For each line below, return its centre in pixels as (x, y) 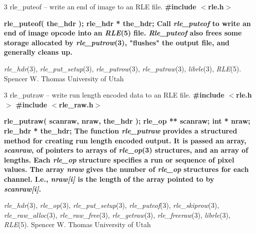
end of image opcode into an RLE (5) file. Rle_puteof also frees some (123, 33)
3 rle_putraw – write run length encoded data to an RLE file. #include (114, 95)
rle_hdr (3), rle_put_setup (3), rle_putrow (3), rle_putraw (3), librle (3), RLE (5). (123, 68)
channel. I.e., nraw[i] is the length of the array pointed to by (109, 179)
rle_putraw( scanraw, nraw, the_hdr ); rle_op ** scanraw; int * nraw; (127, 121)
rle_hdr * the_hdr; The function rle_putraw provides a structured (121, 130)
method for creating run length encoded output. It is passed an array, (125, 140)
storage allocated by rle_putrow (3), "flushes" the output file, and (117, 42)
